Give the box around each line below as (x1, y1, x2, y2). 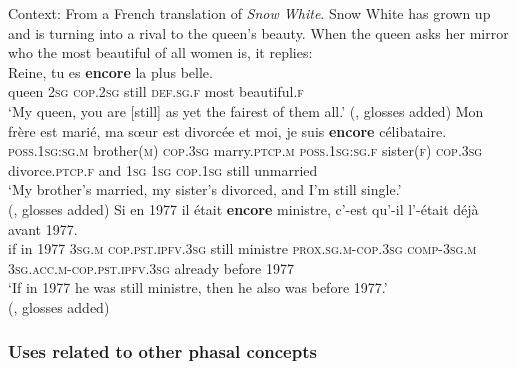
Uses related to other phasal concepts (8, 339, 317, 364)
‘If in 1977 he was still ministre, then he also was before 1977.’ (8, 277, 388, 298)
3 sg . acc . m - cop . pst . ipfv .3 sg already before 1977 (8, 257, 294, 278)
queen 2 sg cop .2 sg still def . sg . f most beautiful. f (8, 81, 304, 102)
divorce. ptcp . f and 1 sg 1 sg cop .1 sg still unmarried (8, 159, 318, 180)
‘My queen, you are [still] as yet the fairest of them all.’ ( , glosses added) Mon (8, 100, 484, 121)
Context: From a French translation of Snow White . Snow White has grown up (8, 3, 491, 23)
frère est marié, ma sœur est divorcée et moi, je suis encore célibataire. (8, 120, 447, 141)
